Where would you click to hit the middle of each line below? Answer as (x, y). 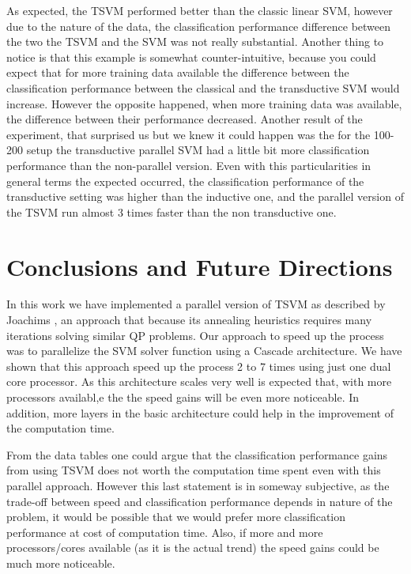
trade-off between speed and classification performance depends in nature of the (200, 501)
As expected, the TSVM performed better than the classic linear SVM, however (200, 10)
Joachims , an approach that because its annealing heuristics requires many (189, 320)
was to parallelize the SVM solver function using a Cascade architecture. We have (204, 351)
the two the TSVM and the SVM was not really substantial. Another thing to (195, 42)
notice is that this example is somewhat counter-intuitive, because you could (191, 57)
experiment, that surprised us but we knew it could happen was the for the (189, 134)
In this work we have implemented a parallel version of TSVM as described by (196, 304)
